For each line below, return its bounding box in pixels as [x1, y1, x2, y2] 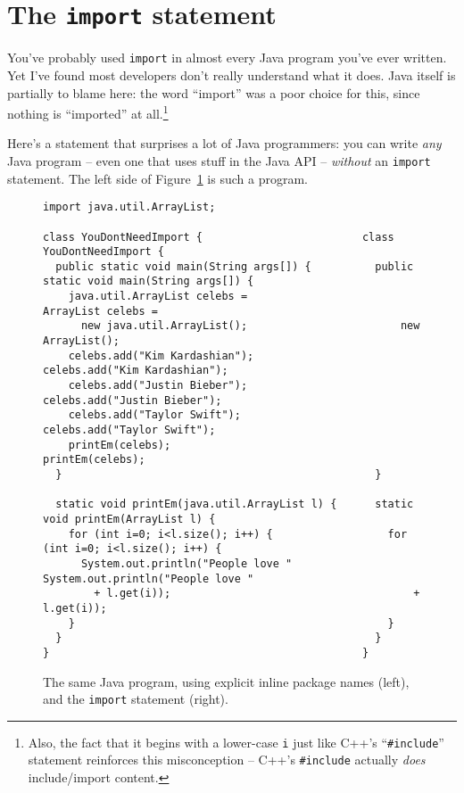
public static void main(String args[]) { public [55, 260, 414, 273]
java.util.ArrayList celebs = [68, 290, 248, 303]
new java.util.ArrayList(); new [80, 319, 420, 333]
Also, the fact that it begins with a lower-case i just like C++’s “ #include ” [28, 732, 444, 751]
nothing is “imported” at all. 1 [7, 102, 169, 122]
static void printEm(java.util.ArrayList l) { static [55, 498, 414, 511]
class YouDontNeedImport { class [43, 230, 394, 244]
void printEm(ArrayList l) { [43, 512, 216, 525]
